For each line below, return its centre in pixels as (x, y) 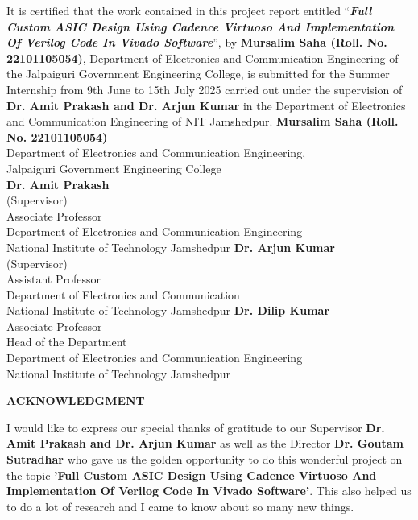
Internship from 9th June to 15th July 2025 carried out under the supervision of (205, 89)
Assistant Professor (54, 279)
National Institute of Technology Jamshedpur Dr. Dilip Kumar (168, 310)
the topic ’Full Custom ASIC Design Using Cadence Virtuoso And (192, 475)
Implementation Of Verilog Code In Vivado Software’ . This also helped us (209, 491)
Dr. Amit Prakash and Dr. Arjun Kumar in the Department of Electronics (206, 105)
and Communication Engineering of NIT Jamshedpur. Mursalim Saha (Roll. (203, 121)
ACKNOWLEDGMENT (76, 400)
